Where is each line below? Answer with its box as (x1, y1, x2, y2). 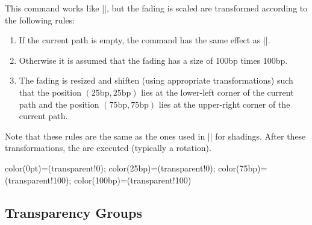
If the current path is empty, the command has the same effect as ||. (19, 34, 270, 46)
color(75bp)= (218, 161, 267, 174)
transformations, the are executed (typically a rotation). (5, 141, 211, 154)
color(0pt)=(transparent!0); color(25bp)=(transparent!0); (5, 161, 216, 174)
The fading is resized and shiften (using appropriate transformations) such (19, 74, 293, 87)
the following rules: (5, 13, 75, 26)
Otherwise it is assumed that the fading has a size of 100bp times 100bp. (19, 54, 288, 66)
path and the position (19, 97, 99, 110)
